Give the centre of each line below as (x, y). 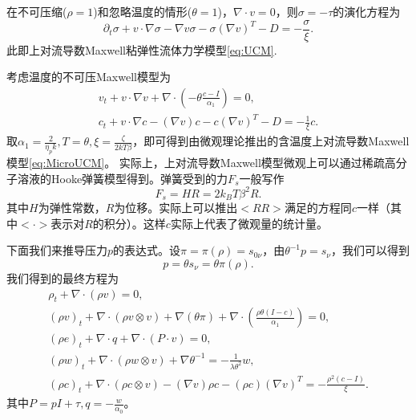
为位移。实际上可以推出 (176, 208)
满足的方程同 (318, 208)
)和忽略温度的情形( (143, 11)
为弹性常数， (72, 208)
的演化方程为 (367, 11)
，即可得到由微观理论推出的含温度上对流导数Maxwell (271, 141)
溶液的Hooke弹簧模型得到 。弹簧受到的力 (123, 178)
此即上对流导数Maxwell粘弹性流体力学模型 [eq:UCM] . (142, 49)
